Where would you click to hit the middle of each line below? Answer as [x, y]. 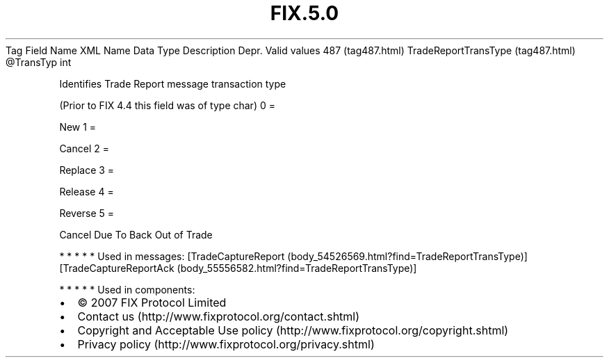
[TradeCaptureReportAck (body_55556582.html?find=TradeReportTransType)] [238, 268]
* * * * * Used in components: [127, 289]
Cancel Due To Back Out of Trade [136, 234]
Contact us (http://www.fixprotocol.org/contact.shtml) [219, 316]
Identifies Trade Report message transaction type [173, 83]
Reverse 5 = [87, 213]
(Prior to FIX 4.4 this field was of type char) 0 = [167, 105]
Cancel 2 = [84, 148]
